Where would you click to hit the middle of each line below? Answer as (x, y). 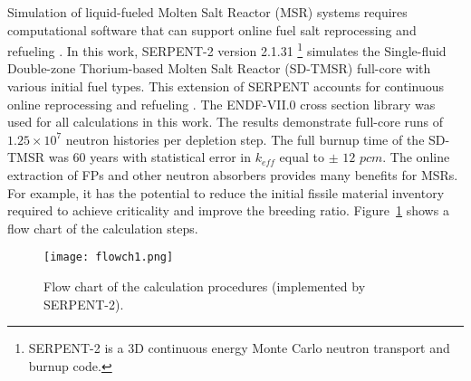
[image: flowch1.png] (109, 257)
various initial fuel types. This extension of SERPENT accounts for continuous (226, 86)
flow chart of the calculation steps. (103, 228)
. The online (416, 157)
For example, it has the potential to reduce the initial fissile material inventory (226, 192)
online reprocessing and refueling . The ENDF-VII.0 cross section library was (221, 104)
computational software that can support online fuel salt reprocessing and (212, 29)
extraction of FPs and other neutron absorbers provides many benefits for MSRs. (233, 175)
